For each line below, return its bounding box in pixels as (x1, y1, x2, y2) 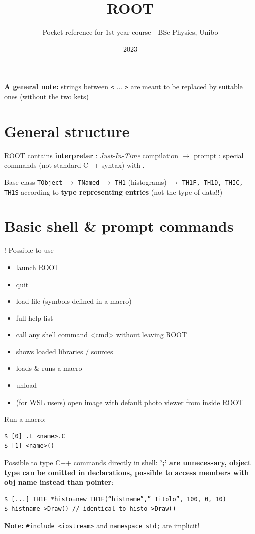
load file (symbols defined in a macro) (16, 296, 132, 306)
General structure (4, 120, 130, 141)
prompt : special (194, 150, 244, 160)
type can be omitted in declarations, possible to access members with (4, 467, 249, 477)
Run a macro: (4, 414, 46, 424)
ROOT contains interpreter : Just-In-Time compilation (4, 150, 179, 160)
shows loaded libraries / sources (16, 346, 113, 356)
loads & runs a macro (16, 363, 82, 373)
